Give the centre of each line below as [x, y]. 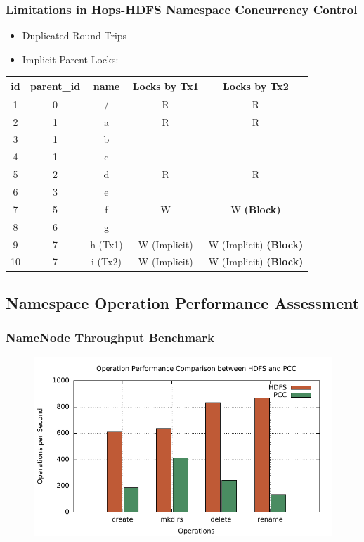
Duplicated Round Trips [74, 36]
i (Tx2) [106, 261]
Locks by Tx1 [165, 86]
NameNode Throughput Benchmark [110, 338]
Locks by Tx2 [256, 86]
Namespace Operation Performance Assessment [183, 302]
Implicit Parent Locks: [70, 59]
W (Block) [256, 209]
